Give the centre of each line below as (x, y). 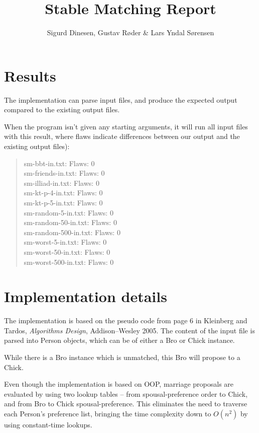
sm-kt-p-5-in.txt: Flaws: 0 (63, 202)
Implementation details (86, 296)
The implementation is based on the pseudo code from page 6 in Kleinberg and (126, 320)
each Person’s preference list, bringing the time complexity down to (108, 414)
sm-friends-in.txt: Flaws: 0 (64, 173)
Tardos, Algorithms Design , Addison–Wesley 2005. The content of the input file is (129, 330)
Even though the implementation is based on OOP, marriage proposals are (119, 384)
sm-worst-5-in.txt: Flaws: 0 (65, 242)
